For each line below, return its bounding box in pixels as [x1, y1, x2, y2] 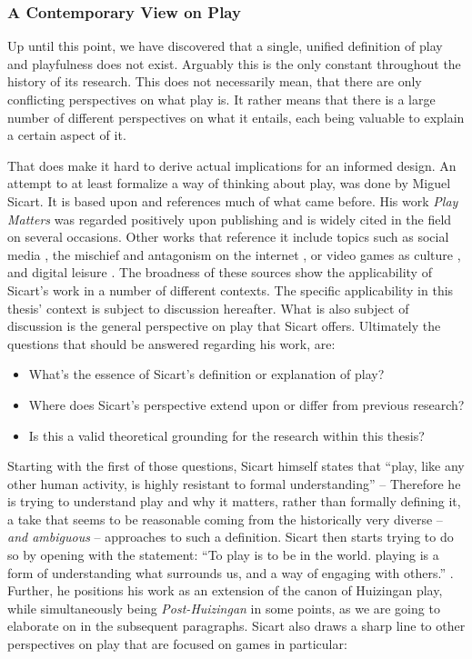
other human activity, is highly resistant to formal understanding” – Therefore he [7, 474, 461, 493]
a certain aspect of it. [7, 125, 126, 145]
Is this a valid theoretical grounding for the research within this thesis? [28, 425, 425, 444]
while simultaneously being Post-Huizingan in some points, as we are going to [7, 598, 440, 617]
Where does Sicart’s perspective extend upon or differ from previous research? [28, 394, 465, 414]
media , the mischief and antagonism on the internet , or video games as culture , [7, 245, 461, 264]
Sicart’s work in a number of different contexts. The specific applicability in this [7, 280, 454, 299]
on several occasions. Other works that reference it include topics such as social [7, 227, 449, 246]
